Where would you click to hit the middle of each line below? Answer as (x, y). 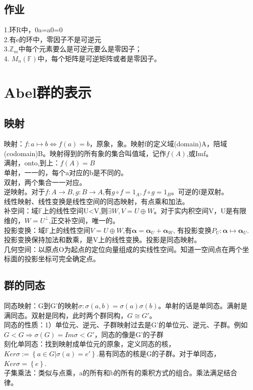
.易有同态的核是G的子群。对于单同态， (159, 354)
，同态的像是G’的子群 (129, 334)
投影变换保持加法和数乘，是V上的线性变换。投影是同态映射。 (103, 240)
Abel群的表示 (48, 92)
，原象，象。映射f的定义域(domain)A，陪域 (158, 144)
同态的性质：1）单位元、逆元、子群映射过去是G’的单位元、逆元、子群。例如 (126, 325)
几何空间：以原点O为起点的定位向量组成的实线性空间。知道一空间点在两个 (123, 249)
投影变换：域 (24, 230)
